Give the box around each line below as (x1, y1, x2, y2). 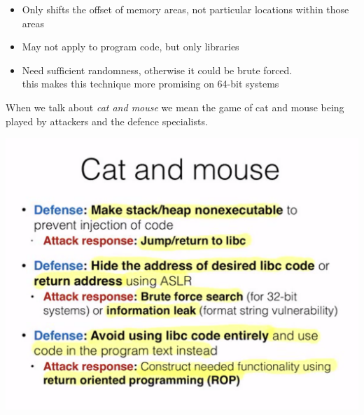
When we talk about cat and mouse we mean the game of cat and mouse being (6, 99, 344, 114)
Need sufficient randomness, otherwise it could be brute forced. (22, 62, 293, 77)
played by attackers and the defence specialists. (6, 113, 208, 128)
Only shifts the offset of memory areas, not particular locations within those (22, 2, 349, 16)
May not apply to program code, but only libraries (22, 39, 239, 54)
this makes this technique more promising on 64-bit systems (22, 76, 279, 91)
